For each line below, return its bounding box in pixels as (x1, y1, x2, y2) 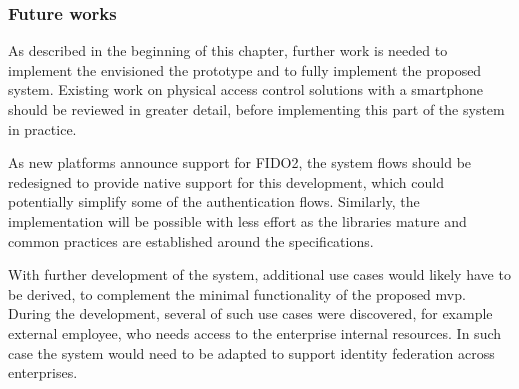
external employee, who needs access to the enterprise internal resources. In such (8, 322, 502, 343)
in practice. (8, 118, 77, 139)
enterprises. (8, 362, 78, 383)
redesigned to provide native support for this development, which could (8, 171, 444, 192)
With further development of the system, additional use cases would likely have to (8, 264, 511, 285)
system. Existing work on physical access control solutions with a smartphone (8, 79, 484, 100)
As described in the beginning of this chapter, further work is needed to (8, 40, 448, 61)
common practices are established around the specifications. (8, 230, 374, 251)
